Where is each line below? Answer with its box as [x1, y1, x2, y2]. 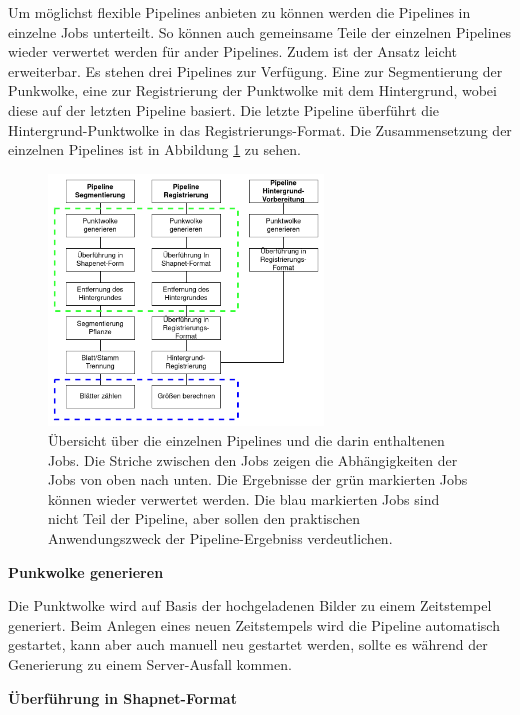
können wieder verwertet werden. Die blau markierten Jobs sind [48, 488, 440, 509]
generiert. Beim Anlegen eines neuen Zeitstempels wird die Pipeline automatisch [8, 614, 500, 635]
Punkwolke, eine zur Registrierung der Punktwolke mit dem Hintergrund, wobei [8, 80, 497, 101]
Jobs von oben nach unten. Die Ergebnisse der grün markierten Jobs [48, 469, 468, 490]
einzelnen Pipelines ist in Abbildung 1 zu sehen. [8, 139, 301, 160]
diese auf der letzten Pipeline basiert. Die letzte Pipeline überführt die [8, 99, 440, 120]
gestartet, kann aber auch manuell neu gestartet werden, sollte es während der [8, 634, 488, 655]
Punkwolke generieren [8, 561, 164, 582]
